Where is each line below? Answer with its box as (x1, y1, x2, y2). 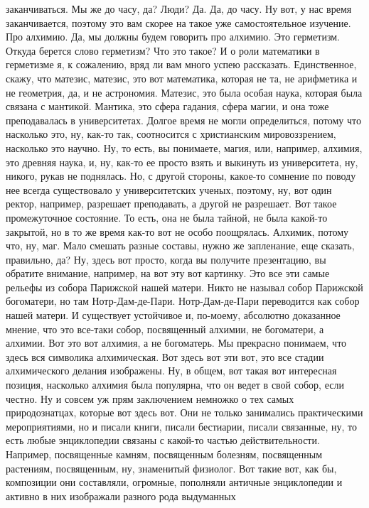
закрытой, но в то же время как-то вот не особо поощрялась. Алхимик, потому (6, 224, 348, 239)
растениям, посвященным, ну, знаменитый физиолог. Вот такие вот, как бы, (6, 460, 337, 475)
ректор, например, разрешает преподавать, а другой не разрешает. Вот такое (6, 196, 337, 211)
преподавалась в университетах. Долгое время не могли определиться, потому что (6, 112, 361, 127)
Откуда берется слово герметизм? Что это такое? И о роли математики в (6, 43, 320, 58)
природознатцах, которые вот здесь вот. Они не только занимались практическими (6, 405, 363, 420)
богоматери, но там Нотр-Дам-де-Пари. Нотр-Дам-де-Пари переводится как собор (6, 293, 360, 308)
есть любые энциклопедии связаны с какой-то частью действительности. (6, 433, 320, 448)
